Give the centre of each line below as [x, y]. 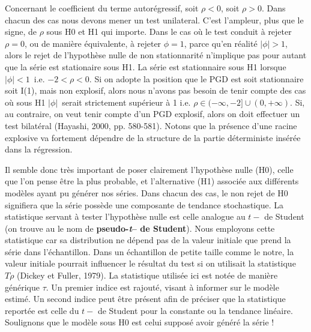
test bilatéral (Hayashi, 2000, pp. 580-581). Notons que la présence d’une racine [151, 125]
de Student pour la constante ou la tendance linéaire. [195, 310]
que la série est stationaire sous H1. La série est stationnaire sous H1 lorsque [146, 66]
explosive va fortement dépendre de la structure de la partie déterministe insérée [153, 137]
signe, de [21, 32]
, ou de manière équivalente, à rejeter [93, 43]
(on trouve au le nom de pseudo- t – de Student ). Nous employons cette [140, 228]
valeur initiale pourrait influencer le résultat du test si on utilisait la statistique [150, 263]
